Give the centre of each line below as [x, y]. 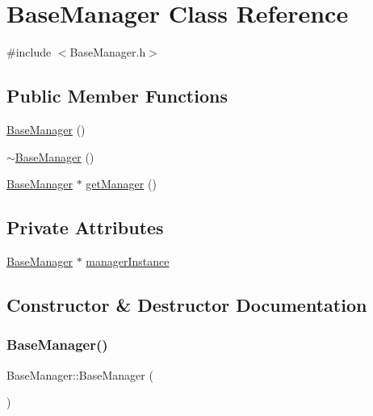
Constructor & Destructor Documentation [187, 304]
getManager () [121, 184]
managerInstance [128, 261]
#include [29, 52]
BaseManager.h [108, 52]
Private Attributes [85, 227]
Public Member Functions [117, 96]
